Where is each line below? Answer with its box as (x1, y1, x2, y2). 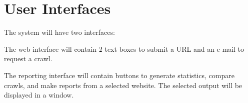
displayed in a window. (4, 90, 74, 100)
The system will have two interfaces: (4, 27, 115, 37)
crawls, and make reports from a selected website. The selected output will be (4, 80, 242, 90)
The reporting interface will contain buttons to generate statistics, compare (4, 70, 234, 80)
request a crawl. (4, 53, 52, 64)
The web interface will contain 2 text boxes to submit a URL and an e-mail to (4, 43, 244, 54)
